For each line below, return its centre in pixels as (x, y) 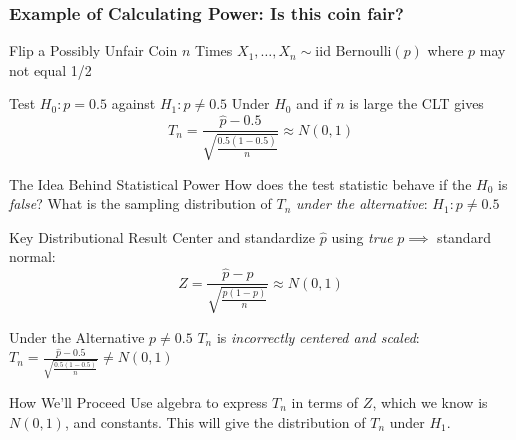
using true (362, 236)
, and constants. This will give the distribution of (215, 421)
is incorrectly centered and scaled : (318, 336)
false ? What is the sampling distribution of (140, 203)
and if (314, 103)
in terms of (325, 402)
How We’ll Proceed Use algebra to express (138, 402)
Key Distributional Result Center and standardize (162, 236)
